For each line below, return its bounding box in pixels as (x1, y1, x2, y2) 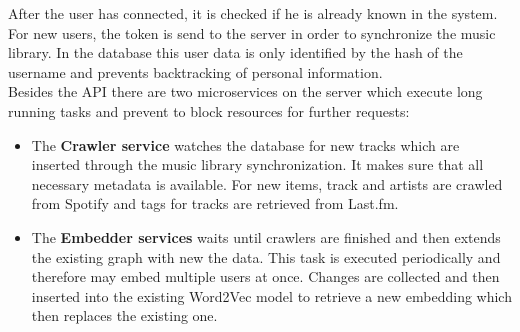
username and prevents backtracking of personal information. (8, 61, 383, 82)
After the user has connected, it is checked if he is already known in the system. (8, 3, 498, 23)
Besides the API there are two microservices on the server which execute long (8, 81, 483, 102)
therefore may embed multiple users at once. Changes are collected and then (31, 266, 500, 287)
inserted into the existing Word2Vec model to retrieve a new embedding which (31, 285, 512, 306)
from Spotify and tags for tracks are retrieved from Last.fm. (31, 193, 399, 214)
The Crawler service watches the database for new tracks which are (31, 134, 460, 155)
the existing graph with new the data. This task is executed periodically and (31, 246, 501, 267)
